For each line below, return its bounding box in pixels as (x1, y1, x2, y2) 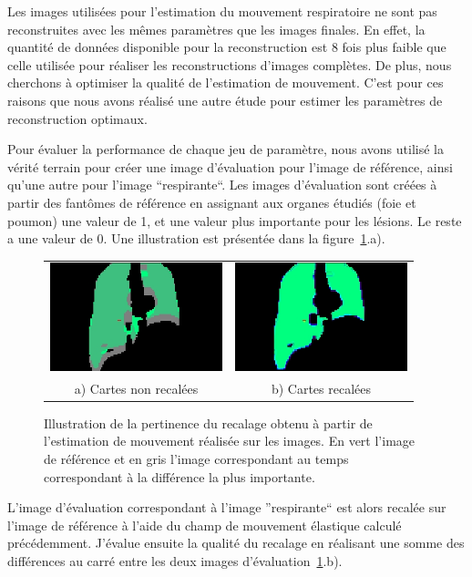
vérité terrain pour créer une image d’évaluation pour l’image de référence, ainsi (7, 157, 453, 176)
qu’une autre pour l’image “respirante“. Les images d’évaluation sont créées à (7, 175, 437, 194)
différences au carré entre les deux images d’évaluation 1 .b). (7, 551, 343, 570)
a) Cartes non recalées (74, 378, 199, 397)
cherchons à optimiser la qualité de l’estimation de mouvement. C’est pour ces (7, 73, 444, 92)
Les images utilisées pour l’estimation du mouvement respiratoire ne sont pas (7, 2, 437, 20)
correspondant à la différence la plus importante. (44, 467, 315, 486)
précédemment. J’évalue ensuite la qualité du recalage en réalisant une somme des (7, 533, 465, 552)
